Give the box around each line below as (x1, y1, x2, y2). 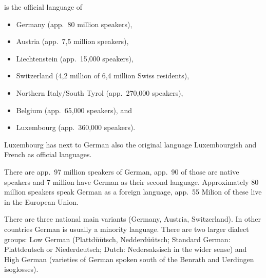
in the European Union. (4, 196, 79, 207)
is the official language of (4, 2, 83, 12)
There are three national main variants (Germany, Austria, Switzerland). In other (4, 213, 261, 224)
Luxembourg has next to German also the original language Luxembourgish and (4, 139, 257, 149)
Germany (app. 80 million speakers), (16, 18, 132, 29)
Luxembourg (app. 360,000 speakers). (16, 122, 136, 133)
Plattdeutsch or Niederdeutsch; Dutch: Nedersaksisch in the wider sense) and (4, 244, 247, 254)
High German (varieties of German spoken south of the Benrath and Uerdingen (4, 253, 254, 264)
